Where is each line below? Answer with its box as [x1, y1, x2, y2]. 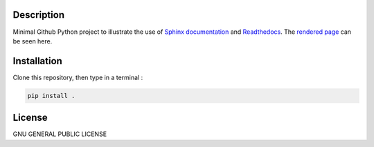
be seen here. [12, 37, 53, 45]
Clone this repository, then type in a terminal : [12, 73, 143, 81]
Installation [12, 55, 62, 67]
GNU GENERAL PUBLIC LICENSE [12, 130, 107, 138]
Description [12, 9, 65, 21]
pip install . [27, 92, 75, 99]
